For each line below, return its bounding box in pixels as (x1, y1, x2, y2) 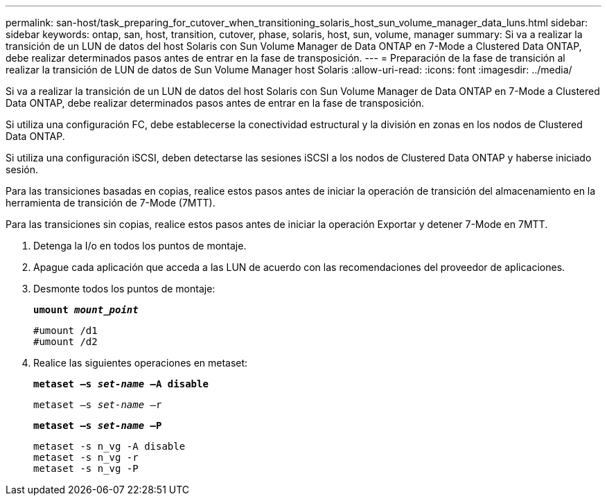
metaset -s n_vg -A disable (33, 441, 186, 452)
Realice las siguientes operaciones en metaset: (33, 357, 248, 369)
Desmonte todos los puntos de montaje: (33, 283, 215, 295)
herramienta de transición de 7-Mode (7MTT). (6, 197, 215, 209)
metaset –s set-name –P (33, 420, 162, 431)
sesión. (6, 164, 39, 175)
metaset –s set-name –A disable (33, 378, 209, 389)
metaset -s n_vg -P (33, 463, 139, 474)
